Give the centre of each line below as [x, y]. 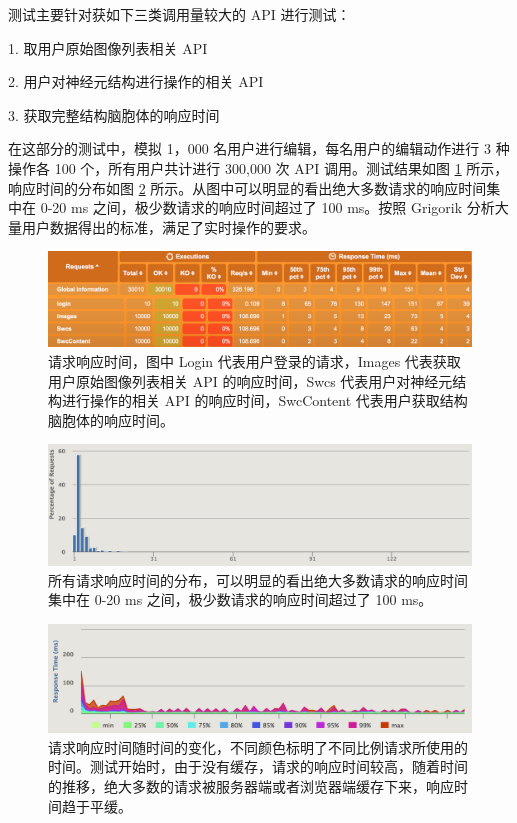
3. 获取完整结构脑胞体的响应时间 [114, 114]
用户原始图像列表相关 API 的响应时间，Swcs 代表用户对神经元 [250, 380]
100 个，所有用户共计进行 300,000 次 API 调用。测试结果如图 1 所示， [281, 167]
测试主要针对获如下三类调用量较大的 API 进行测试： [179, 14]
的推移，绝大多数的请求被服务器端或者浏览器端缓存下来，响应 [251, 785]
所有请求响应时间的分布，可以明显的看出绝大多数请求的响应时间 [258, 579]
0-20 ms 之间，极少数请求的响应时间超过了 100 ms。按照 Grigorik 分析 [267, 207]
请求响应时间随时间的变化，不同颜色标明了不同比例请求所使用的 [258, 746]
